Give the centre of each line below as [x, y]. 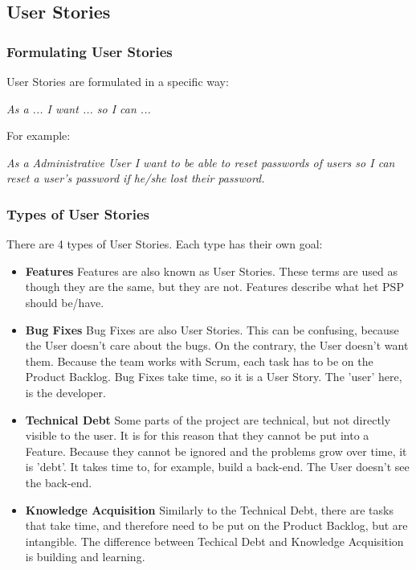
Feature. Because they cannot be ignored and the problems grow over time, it [216, 451]
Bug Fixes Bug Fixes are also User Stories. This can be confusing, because [212, 329]
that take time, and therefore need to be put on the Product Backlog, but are [216, 525]
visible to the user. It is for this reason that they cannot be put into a [197, 435]
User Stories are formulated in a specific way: [118, 81]
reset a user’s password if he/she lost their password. [136, 178]
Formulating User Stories [90, 51]
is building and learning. [85, 557]
